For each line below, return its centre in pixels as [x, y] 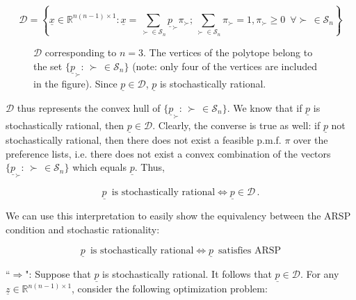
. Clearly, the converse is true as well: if [236, 125]
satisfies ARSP [250, 250]
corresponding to [81, 52]
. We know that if [265, 107]
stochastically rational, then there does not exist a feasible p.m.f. [144, 140]
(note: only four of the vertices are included [225, 66]
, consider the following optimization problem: [170, 289]
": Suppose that [58, 273]
